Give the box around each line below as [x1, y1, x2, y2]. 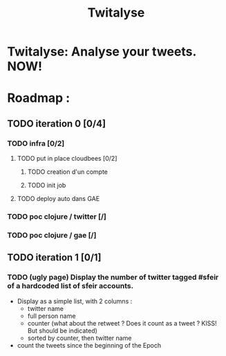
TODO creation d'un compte [27, 168, 109, 176]
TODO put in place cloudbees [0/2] [17, 154, 117, 163]
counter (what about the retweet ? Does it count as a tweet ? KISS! [27, 319, 217, 327]
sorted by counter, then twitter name [27, 334, 132, 342]
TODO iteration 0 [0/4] [7, 118, 106, 130]
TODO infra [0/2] [7, 139, 65, 148]
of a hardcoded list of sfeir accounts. [7, 281, 133, 291]
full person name [27, 312, 76, 320]
